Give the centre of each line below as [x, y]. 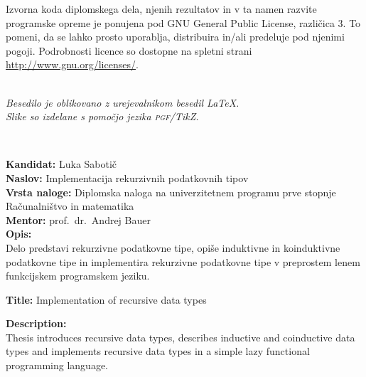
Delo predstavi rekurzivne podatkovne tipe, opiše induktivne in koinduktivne [173, 247]
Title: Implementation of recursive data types [106, 299]
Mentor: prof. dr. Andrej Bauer [78, 219]
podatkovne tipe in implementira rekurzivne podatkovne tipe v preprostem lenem [183, 261]
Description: [36, 323]
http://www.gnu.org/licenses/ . [72, 64]
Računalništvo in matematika [70, 206]
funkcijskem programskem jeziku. [78, 276]
